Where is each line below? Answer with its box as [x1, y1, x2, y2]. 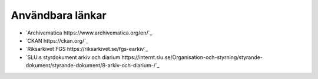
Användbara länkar [11, 9, 107, 22]
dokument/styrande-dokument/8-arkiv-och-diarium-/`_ [25, 62, 160, 69]
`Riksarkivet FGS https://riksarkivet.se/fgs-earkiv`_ [25, 46, 148, 53]
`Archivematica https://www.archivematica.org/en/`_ [25, 29, 153, 36]
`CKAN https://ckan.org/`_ [25, 37, 88, 44]
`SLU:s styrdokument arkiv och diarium [25, 53, 121, 61]
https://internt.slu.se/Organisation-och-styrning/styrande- [121, 53, 263, 61]
